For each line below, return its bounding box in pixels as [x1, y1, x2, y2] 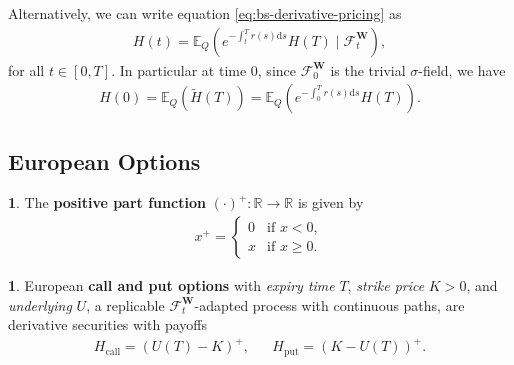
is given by [297, 192, 364, 213]
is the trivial [330, 59, 406, 80]
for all [8, 59, 45, 80]
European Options [8, 145, 201, 176]
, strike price [347, 275, 425, 296]
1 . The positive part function [8, 192, 206, 213]
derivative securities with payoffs [8, 314, 208, 335]
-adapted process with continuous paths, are [194, 294, 465, 315]
